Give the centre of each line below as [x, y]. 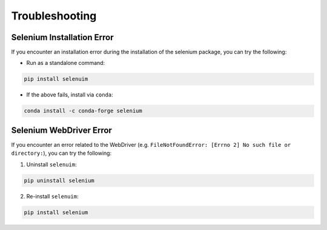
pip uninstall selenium [59, 180]
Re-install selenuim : [52, 196]
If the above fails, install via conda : [70, 95]
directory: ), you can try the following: [61, 153]
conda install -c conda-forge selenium [83, 111]
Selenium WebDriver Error [61, 130]
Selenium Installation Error [62, 37]
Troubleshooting [54, 16]
